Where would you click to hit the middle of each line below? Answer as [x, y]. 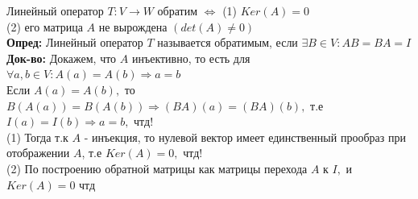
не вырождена [133, 26]
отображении [38, 153]
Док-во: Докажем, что [62, 58]
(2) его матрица [45, 26]
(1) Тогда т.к [37, 137]
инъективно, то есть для [191, 58]
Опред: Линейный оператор [75, 42]
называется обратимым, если [228, 42]
